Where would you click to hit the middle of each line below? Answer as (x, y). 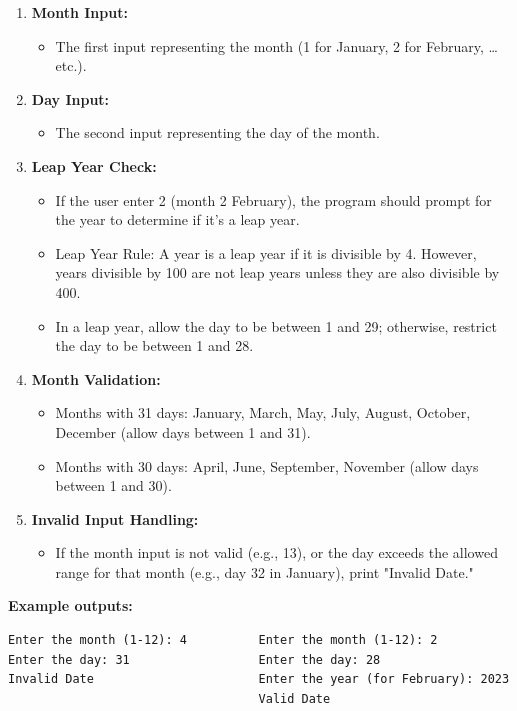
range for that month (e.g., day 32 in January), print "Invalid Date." (264, 571)
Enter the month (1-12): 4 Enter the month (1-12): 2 (223, 640)
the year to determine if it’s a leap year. (177, 219)
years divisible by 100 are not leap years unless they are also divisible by (277, 272)
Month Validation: (96, 378)
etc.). (71, 65)
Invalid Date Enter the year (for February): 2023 (259, 679)
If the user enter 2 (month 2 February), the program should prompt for (273, 199)
